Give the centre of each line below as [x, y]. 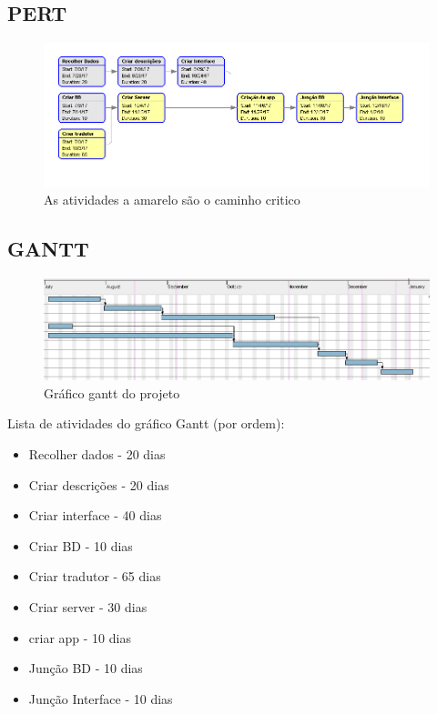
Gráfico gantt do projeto [112, 392]
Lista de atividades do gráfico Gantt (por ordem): [146, 423]
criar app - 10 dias [80, 637]
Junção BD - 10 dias [86, 668]
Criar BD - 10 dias [81, 545]
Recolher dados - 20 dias [97, 454]
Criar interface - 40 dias [95, 515]
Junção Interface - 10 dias [101, 698]
